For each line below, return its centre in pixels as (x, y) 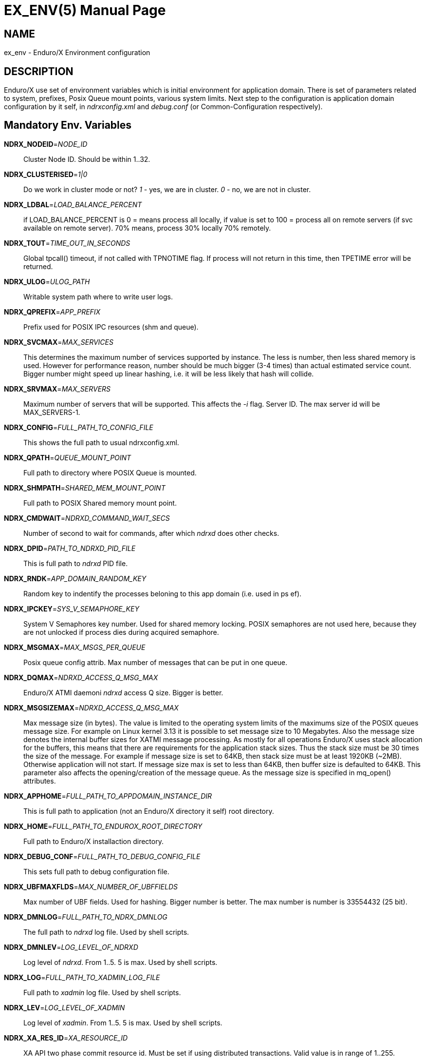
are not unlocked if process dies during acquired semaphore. (121, 632)
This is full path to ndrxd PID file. (76, 563)
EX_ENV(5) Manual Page (85, 10)
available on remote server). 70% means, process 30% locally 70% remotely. (147, 228)
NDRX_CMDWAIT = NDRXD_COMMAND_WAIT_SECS (87, 518)
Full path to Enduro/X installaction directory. (93, 841)
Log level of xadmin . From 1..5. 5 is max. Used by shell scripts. (123, 1022)
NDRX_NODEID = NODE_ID (46, 144)
